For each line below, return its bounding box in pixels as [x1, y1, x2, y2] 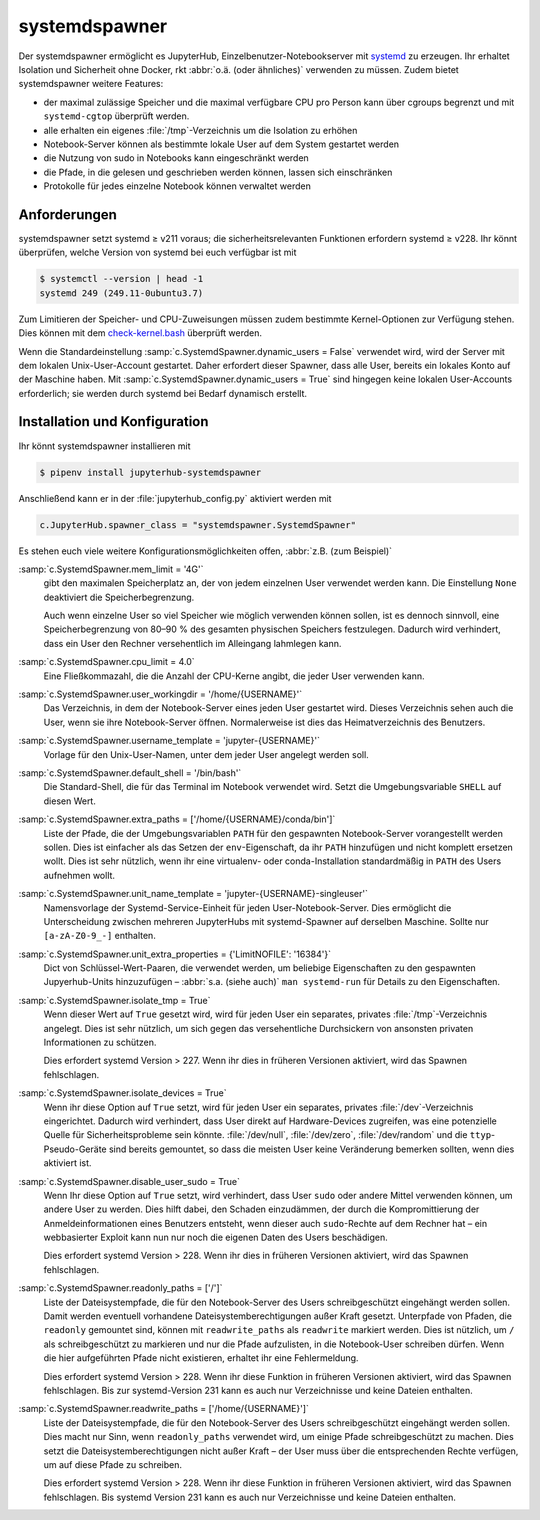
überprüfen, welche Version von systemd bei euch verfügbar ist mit [18, 246, 297, 259]
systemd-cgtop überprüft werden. [43, 110, 190, 122]
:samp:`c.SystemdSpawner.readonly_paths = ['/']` [18, 1282, 223, 1294]
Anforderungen [18, 206, 117, 223]
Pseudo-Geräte [43, 1143, 107, 1155]
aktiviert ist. [43, 1157, 92, 1169]
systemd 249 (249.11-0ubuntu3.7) [39, 287, 204, 299]
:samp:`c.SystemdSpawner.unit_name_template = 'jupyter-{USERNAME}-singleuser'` [18, 888, 369, 900]
